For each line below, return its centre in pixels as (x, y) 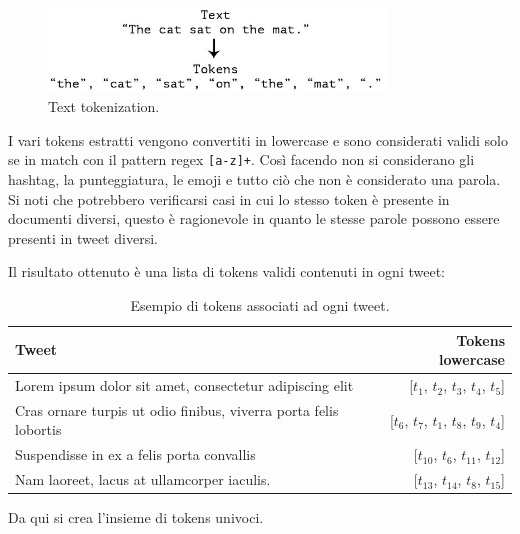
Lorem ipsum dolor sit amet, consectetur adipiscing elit (184, 385)
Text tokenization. (104, 106)
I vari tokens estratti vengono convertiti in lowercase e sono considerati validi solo (258, 139)
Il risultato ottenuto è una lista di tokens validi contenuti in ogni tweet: (226, 271)
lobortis (38, 429)
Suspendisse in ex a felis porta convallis (135, 454)
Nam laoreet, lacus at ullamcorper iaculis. (143, 479)
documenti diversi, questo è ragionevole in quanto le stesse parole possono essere (254, 218)
